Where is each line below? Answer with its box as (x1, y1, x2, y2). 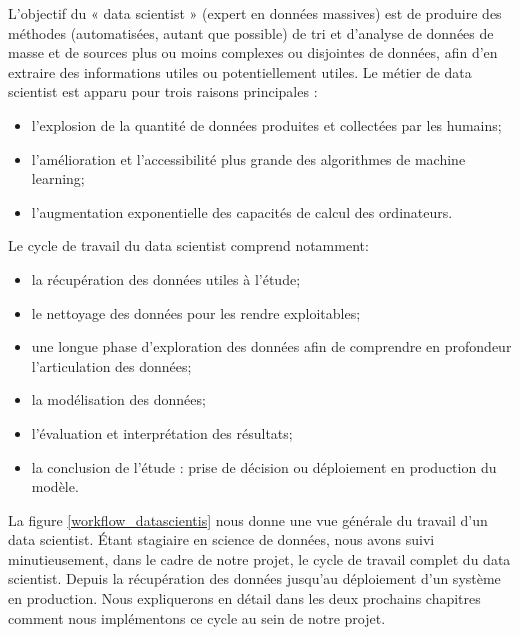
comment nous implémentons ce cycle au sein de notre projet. (8, 607, 386, 628)
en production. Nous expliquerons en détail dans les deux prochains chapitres (8, 588, 481, 609)
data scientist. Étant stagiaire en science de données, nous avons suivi (8, 529, 435, 550)
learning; (31, 168, 85, 189)
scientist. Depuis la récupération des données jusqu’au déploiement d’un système (8, 568, 501, 589)
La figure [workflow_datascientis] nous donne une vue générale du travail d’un (8, 509, 488, 530)
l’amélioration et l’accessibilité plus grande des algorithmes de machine (31, 148, 466, 169)
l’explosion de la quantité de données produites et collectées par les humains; (31, 114, 502, 135)
